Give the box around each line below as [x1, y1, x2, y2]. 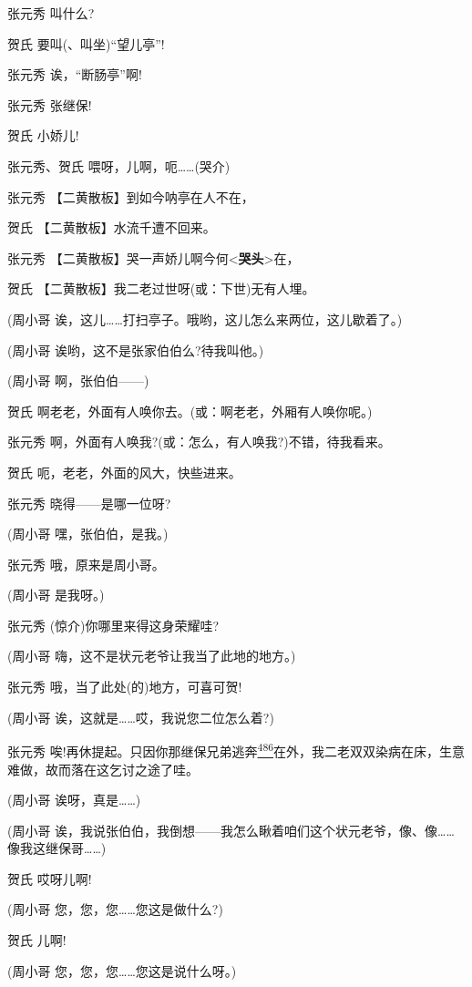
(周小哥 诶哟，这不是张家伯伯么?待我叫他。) [7, 340, 264, 359]
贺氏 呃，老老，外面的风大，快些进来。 [7, 462, 241, 481]
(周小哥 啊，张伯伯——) [7, 371, 149, 390]
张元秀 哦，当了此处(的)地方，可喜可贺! [7, 677, 242, 696]
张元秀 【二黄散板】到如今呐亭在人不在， [7, 187, 254, 206]
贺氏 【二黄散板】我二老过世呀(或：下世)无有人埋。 [7, 279, 315, 298]
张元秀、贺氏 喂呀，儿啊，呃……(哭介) [7, 156, 231, 175]
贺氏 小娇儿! [7, 126, 79, 145]
